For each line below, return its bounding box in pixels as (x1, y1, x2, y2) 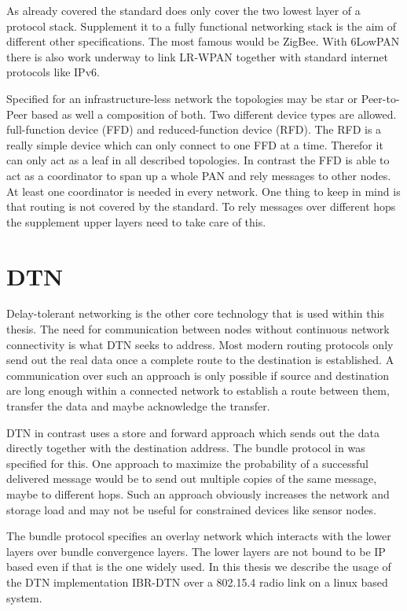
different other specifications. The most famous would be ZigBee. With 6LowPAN (6, 33, 400, 50)
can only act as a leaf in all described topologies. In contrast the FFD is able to (6, 152, 390, 168)
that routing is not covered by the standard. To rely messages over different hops (6, 198, 396, 215)
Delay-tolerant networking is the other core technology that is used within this (6, 305, 384, 322)
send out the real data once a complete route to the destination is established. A (6, 352, 394, 368)
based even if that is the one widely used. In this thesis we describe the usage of (6, 558, 391, 575)
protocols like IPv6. (6, 64, 100, 80)
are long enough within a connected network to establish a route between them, (6, 382, 390, 399)
